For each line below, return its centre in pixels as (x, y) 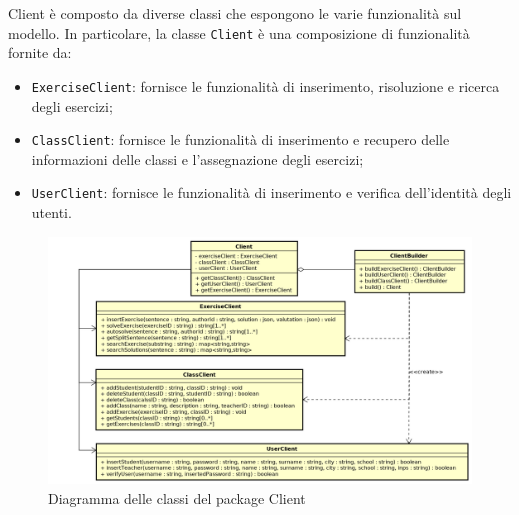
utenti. (51, 212)
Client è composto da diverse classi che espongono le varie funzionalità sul (235, 13)
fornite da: (40, 52)
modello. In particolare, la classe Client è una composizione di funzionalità (239, 32)
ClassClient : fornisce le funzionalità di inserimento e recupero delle (240, 139)
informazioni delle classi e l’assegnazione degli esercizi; (197, 158)
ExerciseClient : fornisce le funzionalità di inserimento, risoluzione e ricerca (265, 85)
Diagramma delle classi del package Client (177, 497)
